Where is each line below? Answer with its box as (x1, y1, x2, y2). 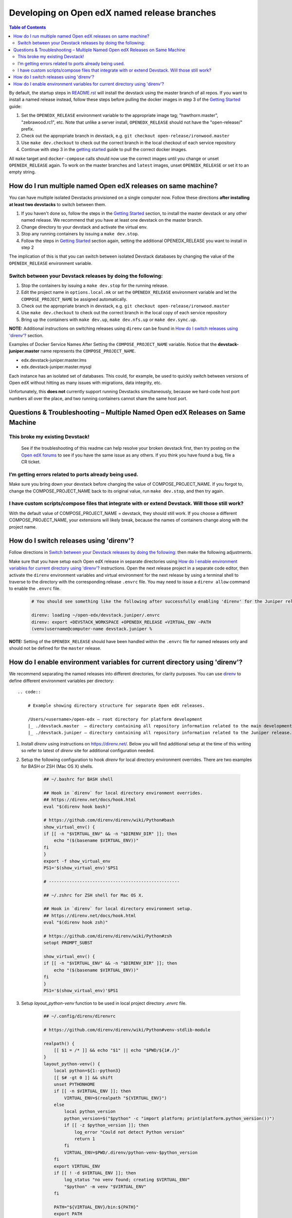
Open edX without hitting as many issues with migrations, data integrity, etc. (9, 380, 162, 385)
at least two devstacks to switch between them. (9, 201, 107, 207)
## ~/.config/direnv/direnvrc (43, 1013, 116, 1019)
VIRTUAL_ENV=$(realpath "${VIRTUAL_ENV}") (64, 1095, 167, 1101)
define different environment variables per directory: (9, 678, 114, 684)
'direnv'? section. (9, 332, 44, 338)
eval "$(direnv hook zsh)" (43, 920, 108, 925)
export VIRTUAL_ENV (54, 1163, 101, 1169)
